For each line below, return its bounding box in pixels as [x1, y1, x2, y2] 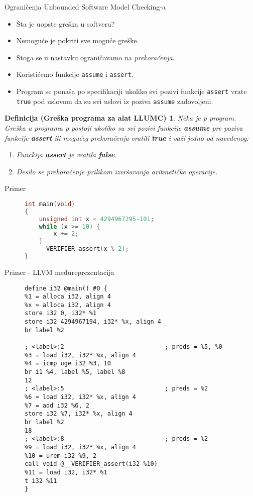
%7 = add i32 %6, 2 [25, 402, 89, 409]
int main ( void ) [25, 200, 75, 208]
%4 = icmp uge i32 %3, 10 [25, 360, 111, 367]
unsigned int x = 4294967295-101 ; [39, 215, 154, 223]
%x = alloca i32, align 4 [25, 301, 111, 309]
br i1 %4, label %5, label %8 [25, 368, 125, 376]
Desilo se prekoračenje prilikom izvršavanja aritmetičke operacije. [16, 166, 218, 176]
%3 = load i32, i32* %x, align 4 [25, 351, 136, 359]
